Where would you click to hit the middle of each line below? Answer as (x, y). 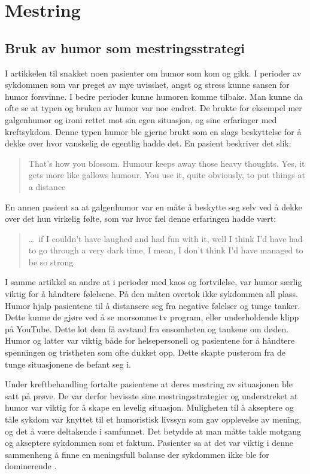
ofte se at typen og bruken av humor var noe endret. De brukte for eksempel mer (154, 108)
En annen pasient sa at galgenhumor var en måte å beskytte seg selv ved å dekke (154, 207)
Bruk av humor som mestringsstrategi (125, 48)
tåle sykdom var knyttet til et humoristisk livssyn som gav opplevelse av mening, (153, 419)
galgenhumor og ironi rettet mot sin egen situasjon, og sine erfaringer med (141, 119)
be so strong (51, 262)
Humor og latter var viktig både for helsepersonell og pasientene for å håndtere (150, 340)
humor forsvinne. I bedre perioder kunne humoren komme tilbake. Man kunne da (154, 96)
